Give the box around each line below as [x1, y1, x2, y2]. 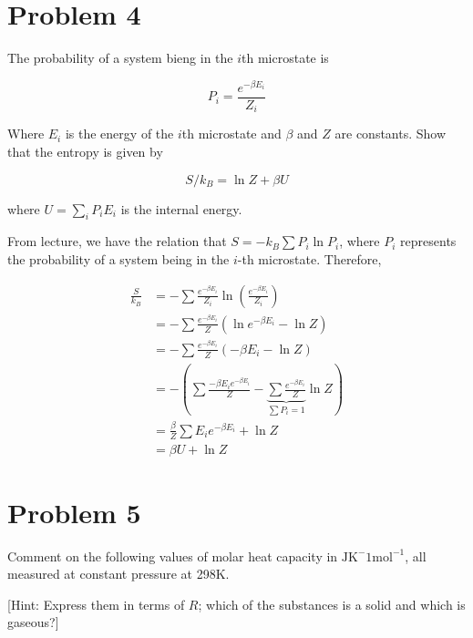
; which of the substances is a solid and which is [198, 594, 466, 613]
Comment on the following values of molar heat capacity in [7, 546, 338, 565]
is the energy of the [65, 124, 174, 143]
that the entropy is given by [7, 141, 163, 160]
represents [400, 232, 457, 251]
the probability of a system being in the [7, 249, 230, 268]
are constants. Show [334, 124, 447, 143]
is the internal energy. [120, 199, 242, 218]
